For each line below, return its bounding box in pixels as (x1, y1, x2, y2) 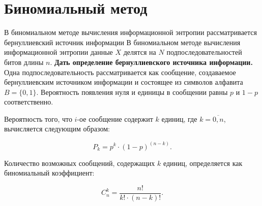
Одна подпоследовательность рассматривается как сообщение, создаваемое (4, 66, 236, 77)
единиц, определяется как (163, 157, 243, 168)
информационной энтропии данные (4, 47, 113, 57)
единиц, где (161, 113, 197, 124)
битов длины (4, 56, 44, 67)
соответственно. (4, 96, 53, 107)
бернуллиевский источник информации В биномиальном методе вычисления (4, 37, 241, 47)
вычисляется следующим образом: (4, 123, 110, 134)
